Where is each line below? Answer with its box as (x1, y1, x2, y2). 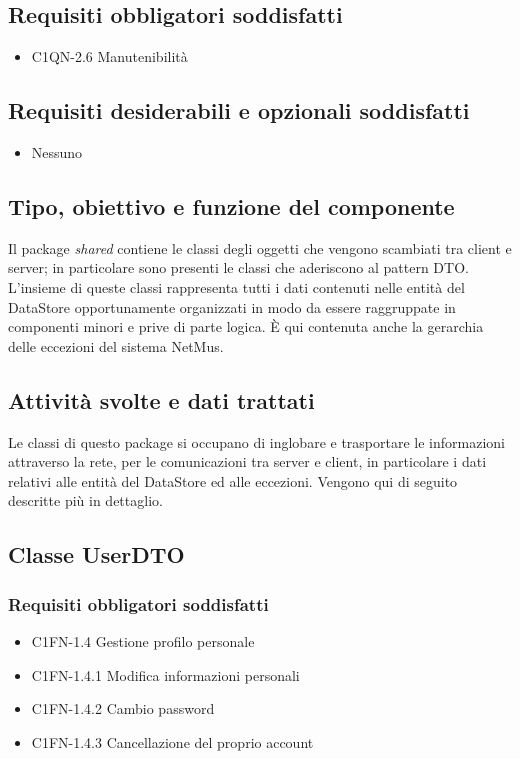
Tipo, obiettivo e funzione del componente (8, 190, 455, 221)
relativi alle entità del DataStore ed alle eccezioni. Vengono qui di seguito (8, 470, 458, 491)
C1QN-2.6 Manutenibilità (31, 46, 188, 67)
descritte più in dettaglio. (8, 490, 163, 511)
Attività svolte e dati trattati (8, 384, 315, 415)
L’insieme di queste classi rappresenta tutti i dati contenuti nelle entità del (8, 276, 465, 297)
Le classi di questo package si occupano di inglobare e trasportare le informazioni (8, 431, 505, 452)
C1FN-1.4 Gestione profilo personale (31, 630, 255, 651)
